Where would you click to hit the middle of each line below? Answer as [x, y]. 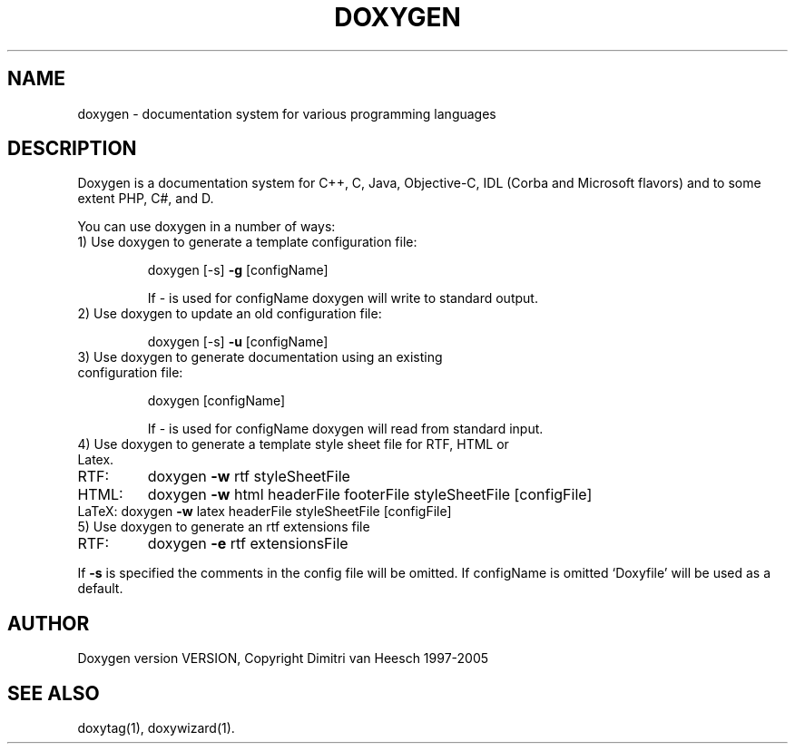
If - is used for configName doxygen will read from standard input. [345, 429]
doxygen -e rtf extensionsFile [248, 544]
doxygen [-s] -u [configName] [238, 342]
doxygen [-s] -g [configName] [238, 270]
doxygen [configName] [216, 401]
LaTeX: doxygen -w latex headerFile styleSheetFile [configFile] [265, 512]
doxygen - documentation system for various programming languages [287, 113]
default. [100, 589]
